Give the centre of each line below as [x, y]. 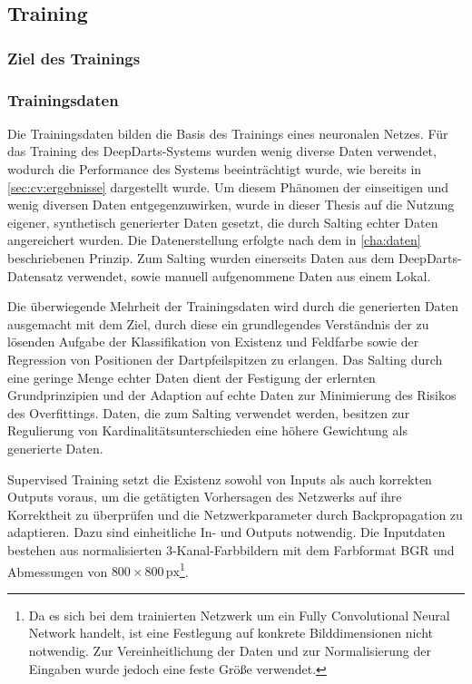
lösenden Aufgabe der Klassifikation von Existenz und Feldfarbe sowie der [213, 342]
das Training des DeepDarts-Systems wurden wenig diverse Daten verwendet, [222, 151]
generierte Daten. [55, 448]
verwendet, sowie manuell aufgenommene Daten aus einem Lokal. [249, 275]
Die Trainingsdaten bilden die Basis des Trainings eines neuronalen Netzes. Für [228, 133]
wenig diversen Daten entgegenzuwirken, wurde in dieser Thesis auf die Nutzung [231, 205]
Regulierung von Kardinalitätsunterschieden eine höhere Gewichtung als [207, 430]
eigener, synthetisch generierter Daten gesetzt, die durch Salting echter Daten [223, 222]
